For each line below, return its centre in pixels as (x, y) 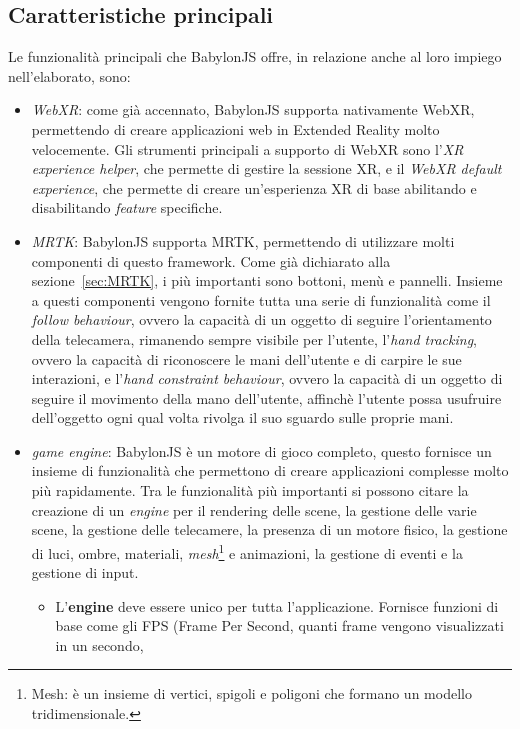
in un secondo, (99, 644)
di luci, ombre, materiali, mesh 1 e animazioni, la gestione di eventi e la (247, 551)
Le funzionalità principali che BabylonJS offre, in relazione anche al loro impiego (255, 56)
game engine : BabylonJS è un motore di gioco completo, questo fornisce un (261, 450)
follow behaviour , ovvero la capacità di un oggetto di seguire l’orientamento (261, 319)
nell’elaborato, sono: (69, 75)
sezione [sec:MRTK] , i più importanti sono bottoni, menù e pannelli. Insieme (267, 280)
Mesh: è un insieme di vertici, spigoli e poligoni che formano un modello (251, 693)
